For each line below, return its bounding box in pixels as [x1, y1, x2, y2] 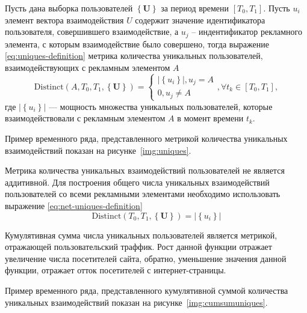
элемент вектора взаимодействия [5, 13, 124, 26]
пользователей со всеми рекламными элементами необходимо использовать [5, 187, 281, 200]
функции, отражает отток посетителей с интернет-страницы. [5, 264, 226, 276]
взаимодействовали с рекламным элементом [5, 112, 166, 124]
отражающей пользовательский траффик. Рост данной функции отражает [5, 240, 272, 253]
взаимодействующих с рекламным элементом [5, 61, 170, 73]
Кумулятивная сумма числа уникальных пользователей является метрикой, [5, 228, 278, 241]
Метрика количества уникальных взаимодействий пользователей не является [5, 164, 285, 177]
